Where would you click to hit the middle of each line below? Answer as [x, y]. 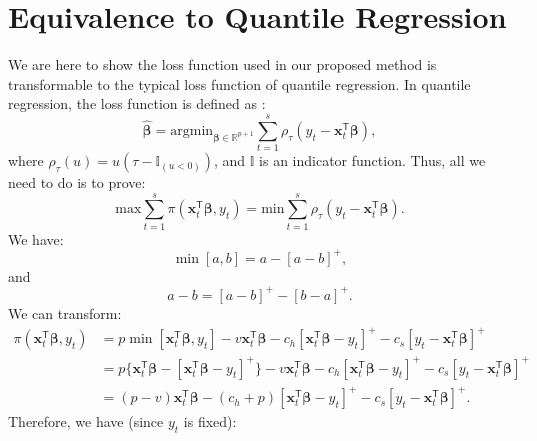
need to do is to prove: [77, 182]
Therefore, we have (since [86, 421]
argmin [192, 130]
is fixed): [210, 421]
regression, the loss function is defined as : [137, 103]
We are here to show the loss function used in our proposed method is [222, 64]
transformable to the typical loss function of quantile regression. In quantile [239, 83]
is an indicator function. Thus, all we [372, 160]
